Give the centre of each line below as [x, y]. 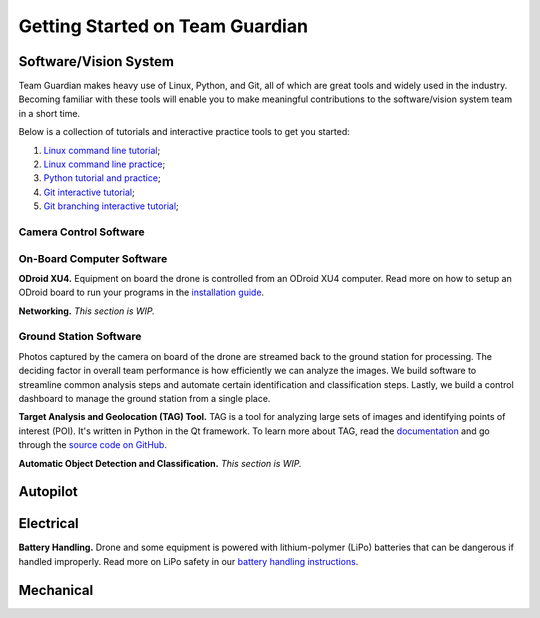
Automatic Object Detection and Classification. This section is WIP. [160, 463]
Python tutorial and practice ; [102, 178]
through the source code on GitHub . [92, 445]
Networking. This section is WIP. [86, 311]
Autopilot [48, 491]
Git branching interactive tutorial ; [111, 206]
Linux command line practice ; [104, 164]
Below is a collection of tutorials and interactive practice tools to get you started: [184, 132]
